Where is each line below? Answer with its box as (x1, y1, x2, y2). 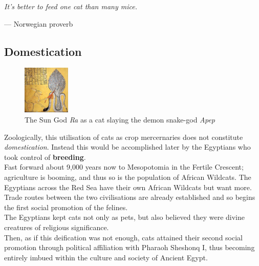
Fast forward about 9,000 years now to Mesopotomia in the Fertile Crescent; (4, 161, 244, 172)
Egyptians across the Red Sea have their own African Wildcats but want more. (4, 181, 252, 192)
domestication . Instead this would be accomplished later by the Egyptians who (4, 141, 251, 152)
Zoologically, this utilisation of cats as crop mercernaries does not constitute (4, 131, 243, 142)
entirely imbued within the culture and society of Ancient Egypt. (4, 252, 208, 262)
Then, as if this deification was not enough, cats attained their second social (4, 232, 243, 242)
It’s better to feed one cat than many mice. (4, 1, 137, 11)
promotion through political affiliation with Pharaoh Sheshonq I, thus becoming (4, 242, 255, 253)
